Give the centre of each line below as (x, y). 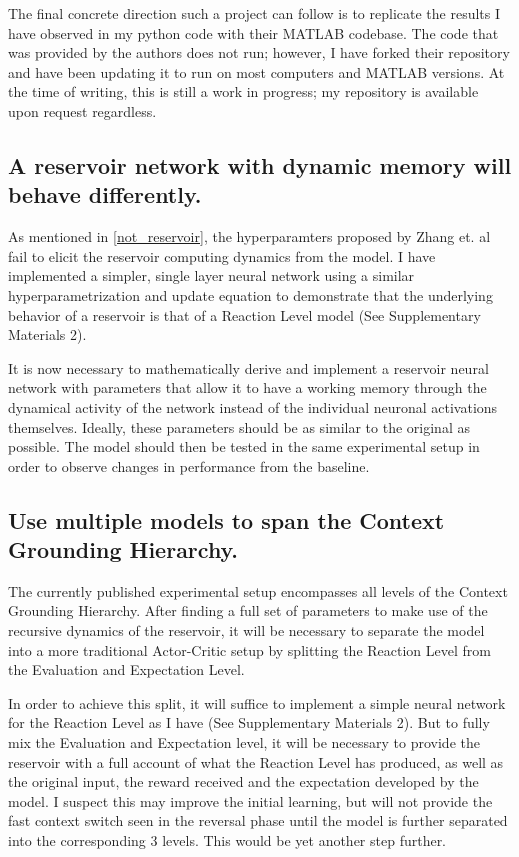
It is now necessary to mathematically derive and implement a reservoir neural (248, 367)
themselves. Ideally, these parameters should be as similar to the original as (239, 426)
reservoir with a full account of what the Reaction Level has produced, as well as (256, 761)
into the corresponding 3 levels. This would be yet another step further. (227, 840)
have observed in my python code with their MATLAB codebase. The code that (253, 32)
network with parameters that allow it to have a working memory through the (247, 387)
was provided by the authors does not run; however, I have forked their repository (259, 52)
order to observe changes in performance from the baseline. (189, 465)
